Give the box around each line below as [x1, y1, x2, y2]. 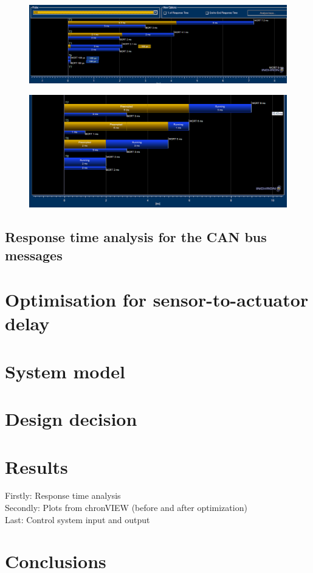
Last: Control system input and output [5, 513, 150, 526]
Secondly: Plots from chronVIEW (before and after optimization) [5, 501, 247, 514]
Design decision [5, 406, 137, 431]
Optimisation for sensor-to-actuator [5, 287, 309, 312]
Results [5, 454, 68, 479]
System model [5, 358, 125, 383]
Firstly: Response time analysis [5, 489, 121, 502]
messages [5, 245, 63, 264]
